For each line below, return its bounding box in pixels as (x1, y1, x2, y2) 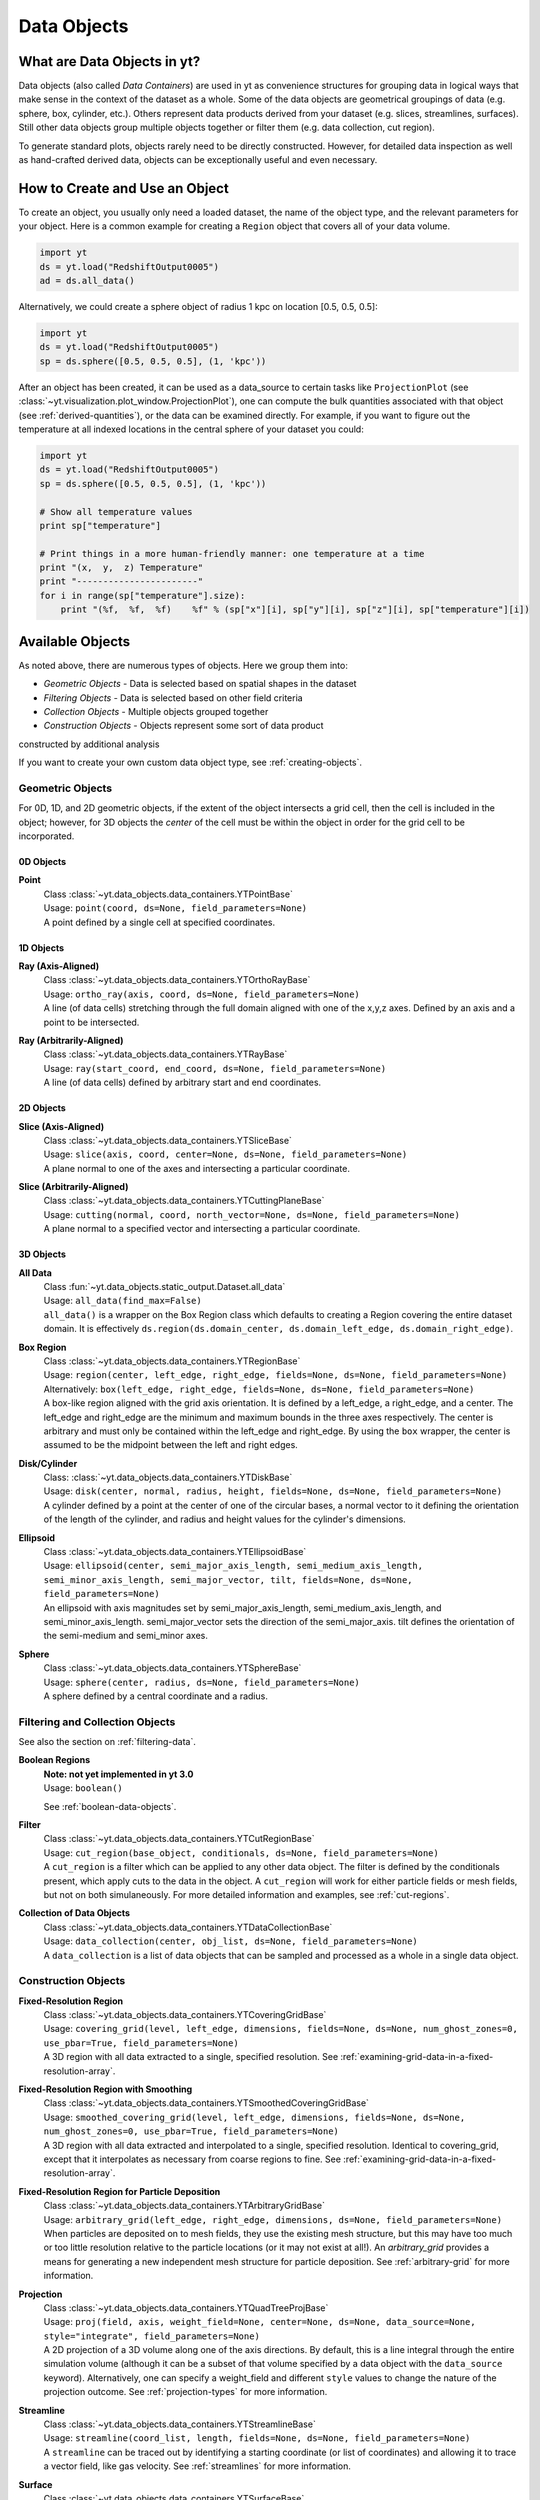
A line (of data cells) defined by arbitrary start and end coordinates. (43, 1076, 322, 1089)
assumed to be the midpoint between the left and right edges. (43, 1439, 299, 1451)
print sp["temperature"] (39, 520, 162, 531)
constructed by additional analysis (18, 738, 160, 750)
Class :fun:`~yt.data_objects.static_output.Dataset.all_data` (43, 1281, 286, 1293)
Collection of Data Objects (18, 1907, 130, 1919)
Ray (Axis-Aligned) (18, 960, 100, 972)
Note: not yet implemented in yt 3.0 (43, 1768, 194, 1780)
